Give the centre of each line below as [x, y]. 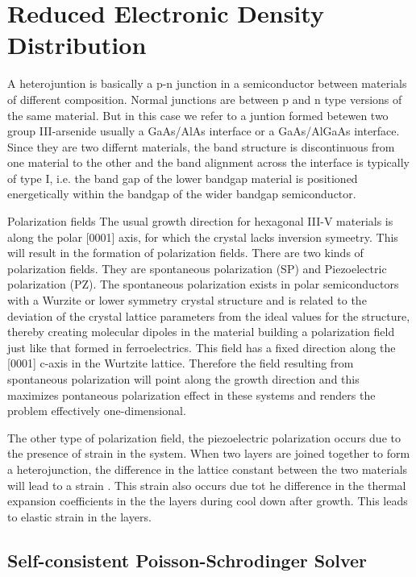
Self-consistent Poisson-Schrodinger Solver [187, 560]
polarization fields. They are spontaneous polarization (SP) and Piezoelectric [197, 268]
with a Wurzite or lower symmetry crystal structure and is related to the [187, 300]
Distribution [77, 45]
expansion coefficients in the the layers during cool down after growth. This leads [208, 501]
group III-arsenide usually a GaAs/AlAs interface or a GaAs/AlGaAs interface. [204, 131]
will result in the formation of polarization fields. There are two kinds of [185, 253]
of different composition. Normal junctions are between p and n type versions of [205, 99]
